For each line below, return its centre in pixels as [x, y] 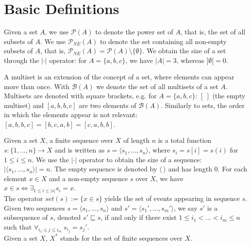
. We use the [50, 159]
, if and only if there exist [139, 217]
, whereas [190, 60]
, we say [185, 208]
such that [18, 226]
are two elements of [108, 105]
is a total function [185, 140]
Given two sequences [34, 208]
